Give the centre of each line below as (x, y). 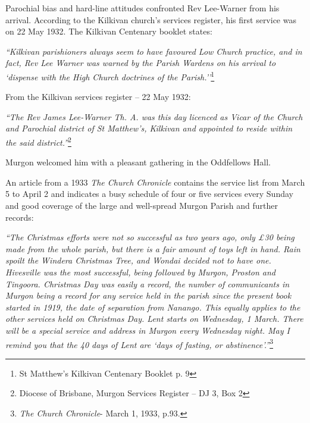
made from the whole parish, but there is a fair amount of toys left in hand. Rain (153, 248)
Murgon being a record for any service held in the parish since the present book (148, 295)
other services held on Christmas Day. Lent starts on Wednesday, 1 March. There (154, 319)
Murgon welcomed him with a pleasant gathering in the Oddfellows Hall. (138, 162)
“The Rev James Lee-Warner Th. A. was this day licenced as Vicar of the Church (154, 116)
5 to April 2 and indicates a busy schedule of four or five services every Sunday (149, 194)
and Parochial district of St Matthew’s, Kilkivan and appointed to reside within (149, 128)
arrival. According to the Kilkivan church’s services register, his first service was (151, 19)
